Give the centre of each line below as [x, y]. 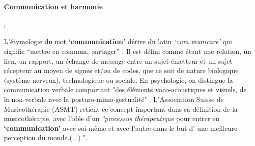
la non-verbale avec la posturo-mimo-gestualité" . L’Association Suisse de [114, 99]
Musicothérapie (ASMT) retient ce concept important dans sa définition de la [121, 109]
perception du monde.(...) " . [46, 137]
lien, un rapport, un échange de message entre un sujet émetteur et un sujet [118, 61]
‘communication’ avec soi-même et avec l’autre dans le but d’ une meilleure [121, 128]
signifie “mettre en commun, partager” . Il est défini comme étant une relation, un [128, 51]
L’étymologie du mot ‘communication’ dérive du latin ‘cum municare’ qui [118, 41]
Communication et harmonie [54, 6]
